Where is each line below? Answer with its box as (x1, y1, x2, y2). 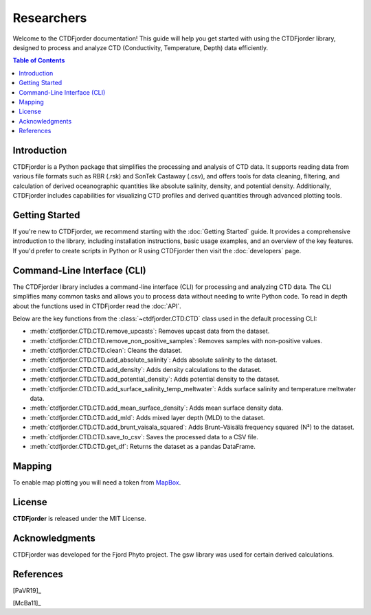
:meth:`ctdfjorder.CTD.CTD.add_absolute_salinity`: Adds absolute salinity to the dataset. (30, 356, 278, 364)
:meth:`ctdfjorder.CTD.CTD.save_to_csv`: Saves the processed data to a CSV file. (30, 432, 259, 441)
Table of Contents (12, 56, 65, 65)
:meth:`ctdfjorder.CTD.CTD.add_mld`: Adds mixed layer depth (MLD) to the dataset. (30, 413, 265, 421)
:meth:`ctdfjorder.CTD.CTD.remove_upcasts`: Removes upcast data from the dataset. (30, 327, 270, 336)
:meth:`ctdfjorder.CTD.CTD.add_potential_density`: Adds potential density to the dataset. (30, 375, 280, 384)
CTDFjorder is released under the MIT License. (12, 514, 147, 522)
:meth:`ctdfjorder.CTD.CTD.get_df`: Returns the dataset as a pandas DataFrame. (30, 442, 256, 450)
